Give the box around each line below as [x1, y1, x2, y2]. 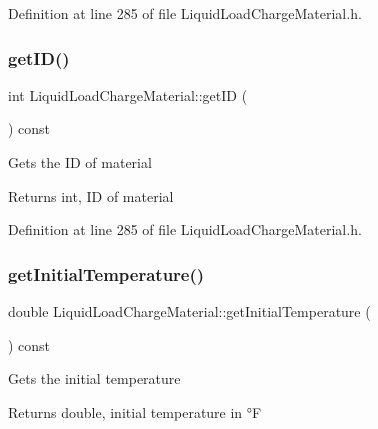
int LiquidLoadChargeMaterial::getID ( [8, 84, 248, 105]
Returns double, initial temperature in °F [8, 401, 262, 422]
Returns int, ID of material [8, 185, 174, 206]
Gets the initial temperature [8, 368, 181, 389]
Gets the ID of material [8, 152, 152, 172]
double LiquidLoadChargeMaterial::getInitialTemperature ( [8, 301, 371, 321]
